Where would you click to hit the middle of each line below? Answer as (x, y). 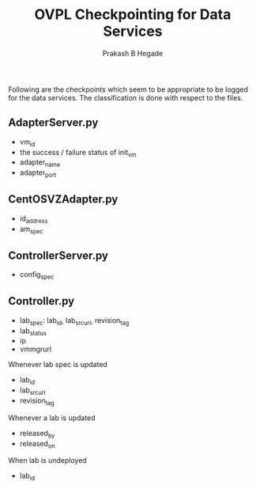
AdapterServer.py (53, 123)
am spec (31, 229)
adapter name (40, 163)
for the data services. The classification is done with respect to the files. (126, 97)
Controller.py (41, 301)
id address (34, 219)
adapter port (38, 173)
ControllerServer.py (58, 255)
